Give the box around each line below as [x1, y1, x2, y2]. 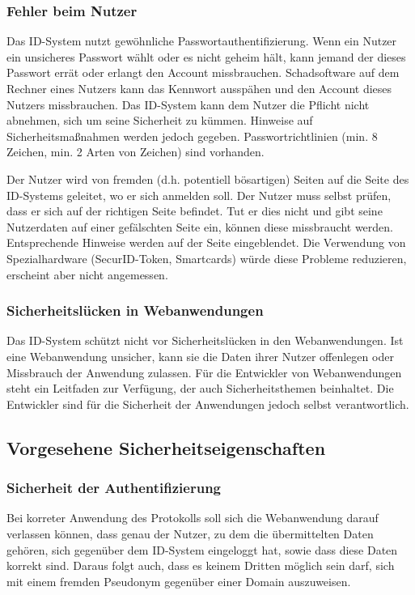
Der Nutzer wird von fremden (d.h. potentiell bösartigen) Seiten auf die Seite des [6, 170, 409, 187]
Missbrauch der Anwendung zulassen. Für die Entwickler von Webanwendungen [6, 363, 402, 380]
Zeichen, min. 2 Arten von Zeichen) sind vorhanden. [6, 143, 265, 160]
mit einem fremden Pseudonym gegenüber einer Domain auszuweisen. [6, 572, 351, 589]
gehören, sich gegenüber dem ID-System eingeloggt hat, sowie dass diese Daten [6, 541, 398, 558]
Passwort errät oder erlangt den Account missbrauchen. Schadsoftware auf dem [6, 64, 400, 81]
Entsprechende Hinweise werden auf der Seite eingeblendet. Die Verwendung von [6, 234, 406, 251]
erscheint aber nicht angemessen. [6, 266, 168, 283]
